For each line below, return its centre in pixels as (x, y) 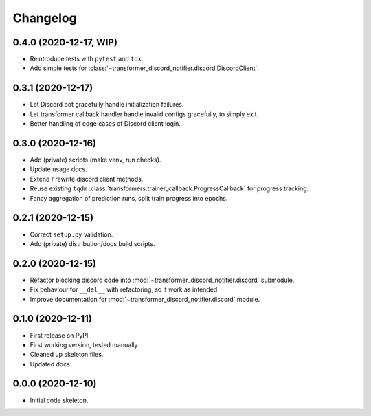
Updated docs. (51, 364)
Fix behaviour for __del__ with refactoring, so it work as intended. (124, 289)
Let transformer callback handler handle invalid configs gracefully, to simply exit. (144, 114)
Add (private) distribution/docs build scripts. (92, 243)
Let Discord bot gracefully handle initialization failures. (107, 105)
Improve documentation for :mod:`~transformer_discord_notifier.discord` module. (145, 299)
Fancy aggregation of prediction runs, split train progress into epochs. (129, 198)
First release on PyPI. (60, 335)
